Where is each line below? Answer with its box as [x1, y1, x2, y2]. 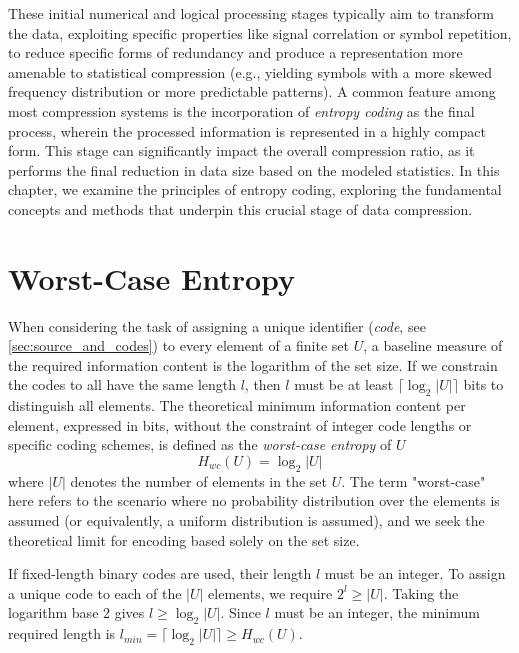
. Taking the [383, 582, 459, 603]
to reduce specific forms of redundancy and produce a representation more [8, 42, 463, 63]
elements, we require [208, 582, 333, 603]
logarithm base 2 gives [8, 602, 145, 623]
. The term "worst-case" [341, 470, 486, 491]
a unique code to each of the [8, 582, 182, 603]
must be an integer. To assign [324, 563, 506, 584]
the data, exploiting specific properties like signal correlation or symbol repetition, [8, 22, 512, 43]
